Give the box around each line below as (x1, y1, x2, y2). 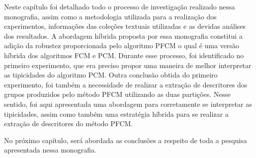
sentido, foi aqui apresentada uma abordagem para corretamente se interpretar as (4, 98, 252, 109)
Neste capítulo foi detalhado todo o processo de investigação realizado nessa (4, 1, 235, 11)
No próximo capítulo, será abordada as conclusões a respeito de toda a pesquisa (4, 135, 247, 145)
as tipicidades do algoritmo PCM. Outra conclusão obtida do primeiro (4, 70, 218, 80)
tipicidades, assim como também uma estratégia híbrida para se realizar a (4, 108, 229, 119)
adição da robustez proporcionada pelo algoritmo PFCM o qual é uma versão (4, 40, 239, 51)
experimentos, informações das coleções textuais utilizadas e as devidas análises (4, 21, 246, 31)
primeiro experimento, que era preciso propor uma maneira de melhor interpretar (4, 60, 252, 70)
